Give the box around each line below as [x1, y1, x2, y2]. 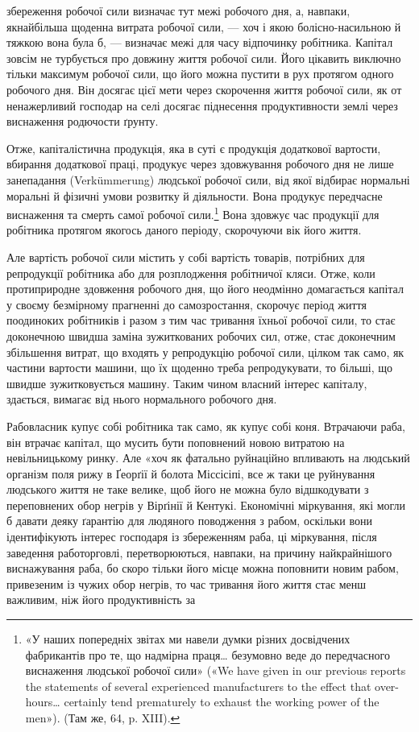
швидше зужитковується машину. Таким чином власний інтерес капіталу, [6, 374, 367, 391]
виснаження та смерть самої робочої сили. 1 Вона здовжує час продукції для [6, 204, 380, 222]
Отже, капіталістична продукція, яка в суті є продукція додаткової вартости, [6, 139, 381, 156]
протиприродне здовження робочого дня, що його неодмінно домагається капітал [6, 280, 404, 297]
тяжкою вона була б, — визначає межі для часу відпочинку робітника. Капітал [6, 34, 393, 51]
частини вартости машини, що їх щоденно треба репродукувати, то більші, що [6, 359, 393, 376]
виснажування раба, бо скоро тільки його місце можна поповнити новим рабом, [6, 560, 399, 577]
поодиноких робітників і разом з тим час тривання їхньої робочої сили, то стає [6, 312, 396, 329]
